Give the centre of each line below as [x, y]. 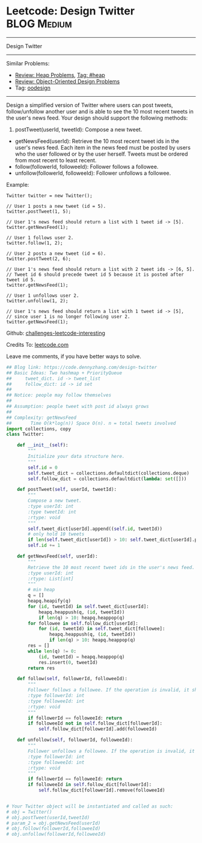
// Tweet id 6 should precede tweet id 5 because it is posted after [95, 275]
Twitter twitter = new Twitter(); [50, 196]
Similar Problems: [28, 63]
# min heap [41, 590]
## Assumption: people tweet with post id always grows [78, 407]
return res [41, 668]
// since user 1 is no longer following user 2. [68, 317]
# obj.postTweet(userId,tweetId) [48, 817]
